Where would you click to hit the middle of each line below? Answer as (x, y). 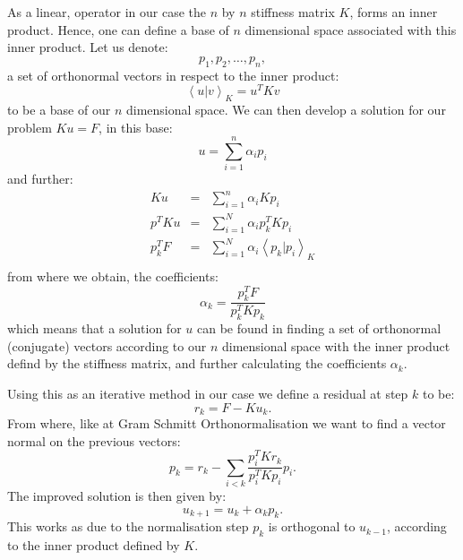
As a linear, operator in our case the (107, 12)
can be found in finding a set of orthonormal (319, 328)
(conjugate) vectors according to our (107, 345)
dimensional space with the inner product (336, 345)
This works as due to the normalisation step (128, 526)
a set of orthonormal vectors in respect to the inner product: (173, 75)
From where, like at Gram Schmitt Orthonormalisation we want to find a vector (227, 423)
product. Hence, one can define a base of (118, 29)
